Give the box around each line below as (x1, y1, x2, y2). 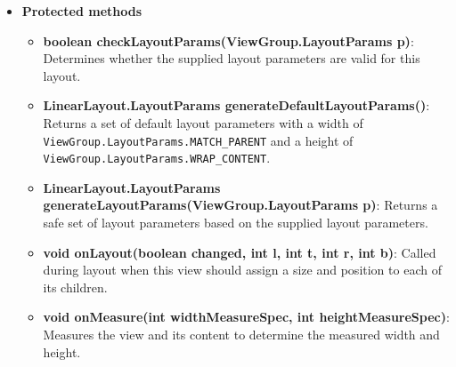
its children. (43, 277, 108, 296)
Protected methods (21, 2, 142, 20)
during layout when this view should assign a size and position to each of (43, 260, 442, 279)
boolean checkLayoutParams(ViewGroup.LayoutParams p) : (43, 31, 414, 50)
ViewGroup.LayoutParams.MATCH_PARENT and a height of (43, 131, 354, 149)
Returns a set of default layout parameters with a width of (43, 113, 363, 132)
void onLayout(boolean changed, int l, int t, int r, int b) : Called (43, 243, 436, 261)
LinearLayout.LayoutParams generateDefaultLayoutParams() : (43, 96, 430, 115)
